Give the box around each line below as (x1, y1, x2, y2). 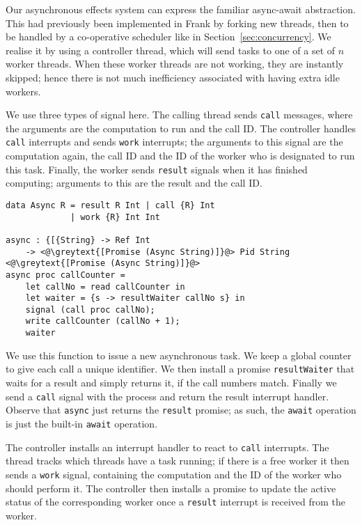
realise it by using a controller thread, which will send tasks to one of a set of (6, 42, 336, 57)
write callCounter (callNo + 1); (25, 316, 180, 327)
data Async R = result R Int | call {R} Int (6, 200, 215, 210)
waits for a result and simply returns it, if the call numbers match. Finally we (6, 375, 337, 390)
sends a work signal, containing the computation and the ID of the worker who (6, 467, 342, 481)
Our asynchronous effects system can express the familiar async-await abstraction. (6, 2, 356, 16)
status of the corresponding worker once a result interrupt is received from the (6, 494, 346, 509)
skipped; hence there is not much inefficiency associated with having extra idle (6, 70, 340, 84)
